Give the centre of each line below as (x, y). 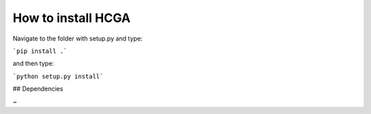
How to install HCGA (71, 18)
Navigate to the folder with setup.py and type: (78, 38)
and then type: (33, 64)
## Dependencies (38, 89)
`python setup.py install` (58, 76)
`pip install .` (40, 51)
